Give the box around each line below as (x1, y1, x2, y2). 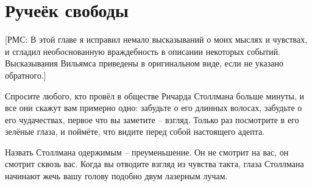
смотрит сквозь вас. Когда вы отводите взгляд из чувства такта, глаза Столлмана (5, 157, 304, 170)
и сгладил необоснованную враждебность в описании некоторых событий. (5, 45, 281, 57)
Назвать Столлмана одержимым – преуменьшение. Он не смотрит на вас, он (5, 145, 289, 158)
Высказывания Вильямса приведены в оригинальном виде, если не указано (5, 57, 283, 70)
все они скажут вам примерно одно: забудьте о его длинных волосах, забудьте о (5, 101, 302, 114)
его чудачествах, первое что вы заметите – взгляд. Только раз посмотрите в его (5, 113, 299, 126)
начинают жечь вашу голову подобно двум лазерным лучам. (5, 170, 228, 182)
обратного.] (5, 68, 46, 81)
